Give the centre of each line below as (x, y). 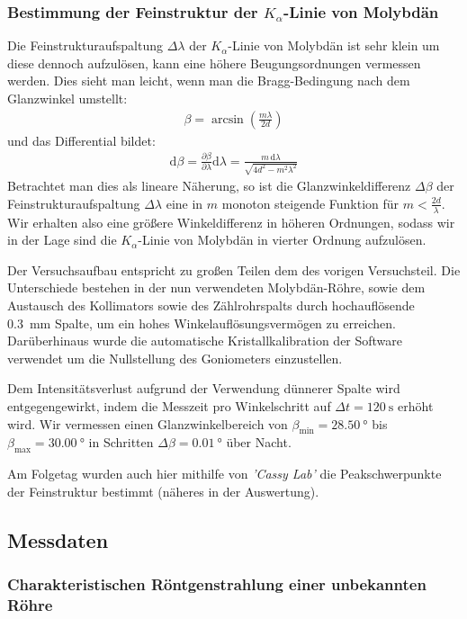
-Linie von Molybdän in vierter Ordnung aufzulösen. (282, 240)
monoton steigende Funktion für (310, 203)
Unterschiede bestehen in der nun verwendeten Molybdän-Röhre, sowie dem (216, 287)
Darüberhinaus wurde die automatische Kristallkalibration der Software (205, 341)
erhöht (416, 406)
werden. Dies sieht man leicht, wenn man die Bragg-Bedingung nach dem (209, 81)
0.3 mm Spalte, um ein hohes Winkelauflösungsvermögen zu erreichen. (202, 323)
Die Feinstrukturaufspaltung (85, 45)
